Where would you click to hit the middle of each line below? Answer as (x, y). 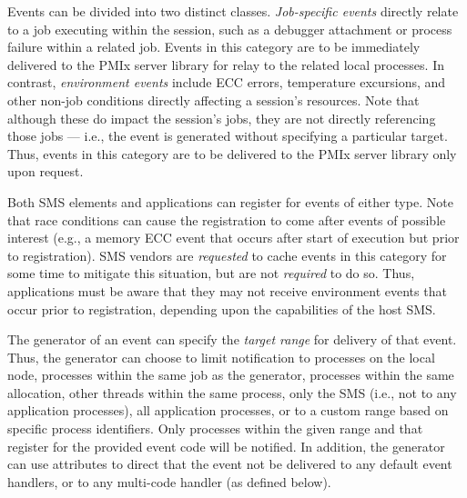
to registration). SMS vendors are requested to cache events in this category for (227, 255)
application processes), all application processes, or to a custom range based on (228, 410)
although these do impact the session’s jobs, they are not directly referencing (222, 118)
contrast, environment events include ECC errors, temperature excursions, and (227, 82)
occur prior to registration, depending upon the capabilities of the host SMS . (222, 309)
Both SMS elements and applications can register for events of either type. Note (230, 201)
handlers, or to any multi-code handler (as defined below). (169, 481)
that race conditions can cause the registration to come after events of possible (227, 219)
